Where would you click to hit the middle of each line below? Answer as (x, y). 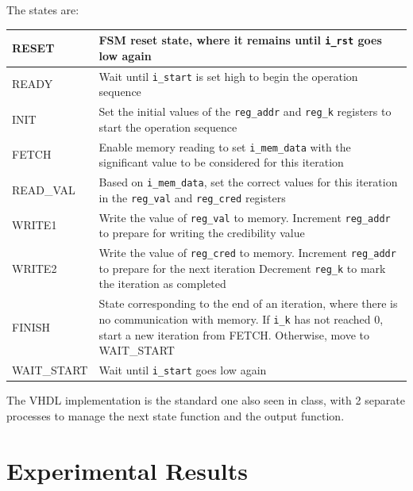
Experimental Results (127, 470)
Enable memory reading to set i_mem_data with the (225, 146)
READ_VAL (44, 189)
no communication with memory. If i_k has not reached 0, (241, 318)
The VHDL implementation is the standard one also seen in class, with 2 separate (206, 400)
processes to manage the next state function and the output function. (176, 415)
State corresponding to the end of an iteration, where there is (248, 303)
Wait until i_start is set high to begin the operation (228, 76)
